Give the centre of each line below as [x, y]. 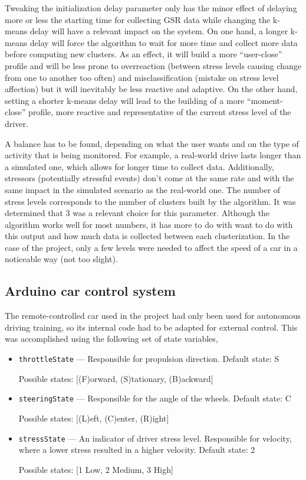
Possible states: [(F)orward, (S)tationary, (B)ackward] [116, 378]
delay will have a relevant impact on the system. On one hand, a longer [159, 31]
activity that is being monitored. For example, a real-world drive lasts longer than [153, 155]
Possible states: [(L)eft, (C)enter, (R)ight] [94, 418]
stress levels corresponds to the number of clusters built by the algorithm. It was [150, 201]
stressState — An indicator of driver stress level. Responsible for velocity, [155, 438]
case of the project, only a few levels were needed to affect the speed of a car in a [151, 247]
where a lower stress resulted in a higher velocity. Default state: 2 [137, 450]
